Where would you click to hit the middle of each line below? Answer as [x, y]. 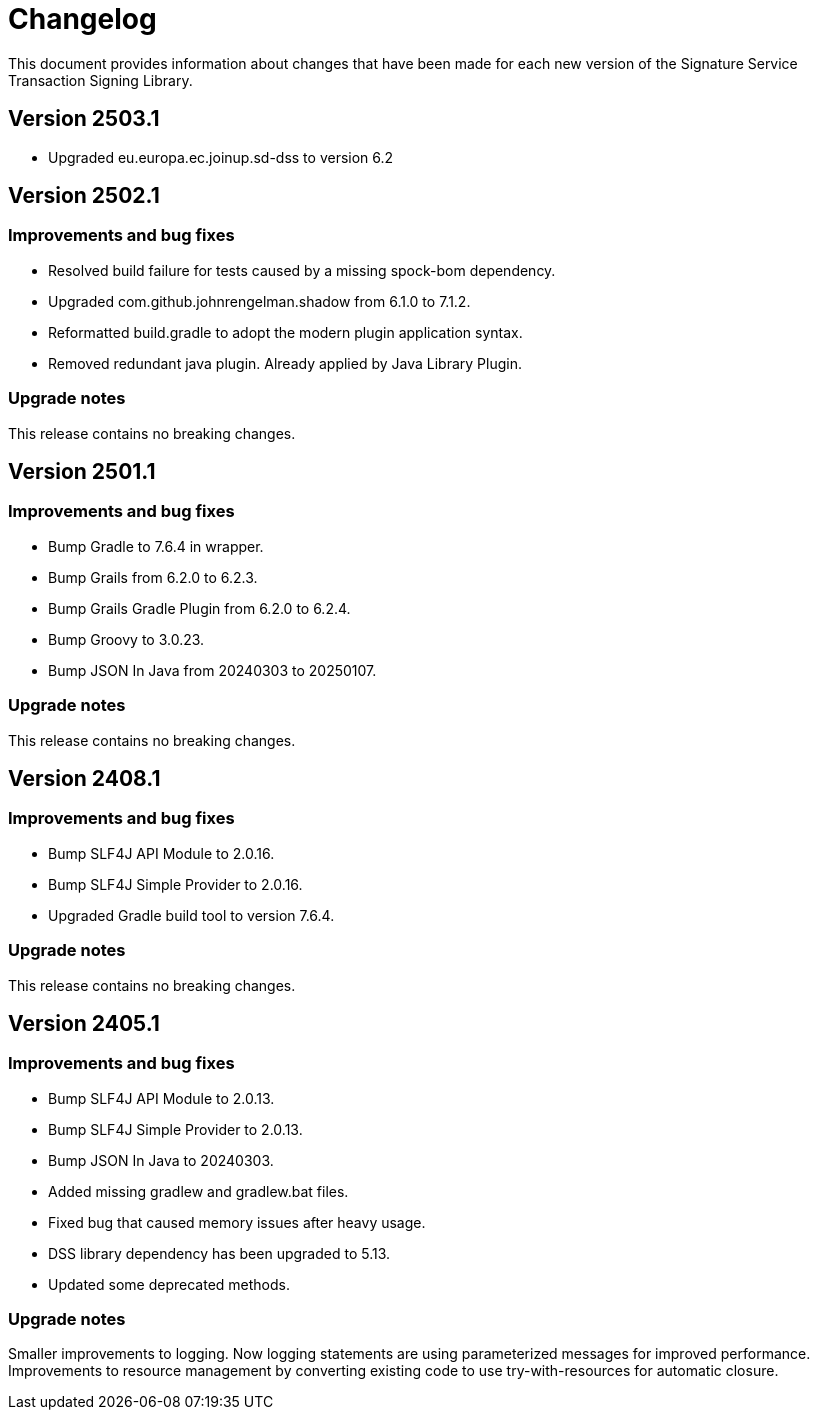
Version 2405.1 [84, 1023]
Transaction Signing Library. [100, 80]
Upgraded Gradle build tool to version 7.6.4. [191, 915]
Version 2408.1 [84, 778]
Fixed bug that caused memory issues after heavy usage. [237, 1222]
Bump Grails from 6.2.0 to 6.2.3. [153, 577]
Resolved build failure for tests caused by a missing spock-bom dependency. [302, 270]
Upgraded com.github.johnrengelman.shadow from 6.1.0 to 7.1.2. [259, 301]
